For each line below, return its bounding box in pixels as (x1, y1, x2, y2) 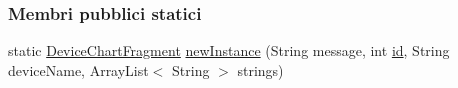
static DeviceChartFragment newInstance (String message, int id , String (8, 40, 450, 61)
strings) (237, 59, 284, 80)
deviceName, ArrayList (8, 59, 149, 80)
